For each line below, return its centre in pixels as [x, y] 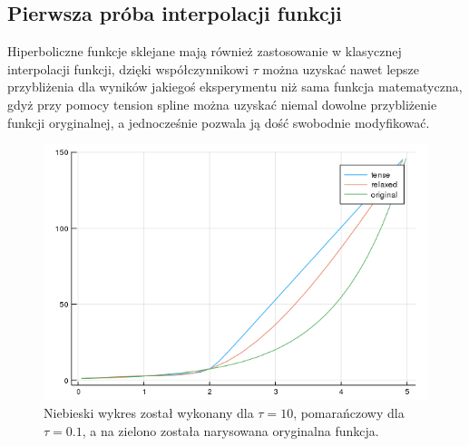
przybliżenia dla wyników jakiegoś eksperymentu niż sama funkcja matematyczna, [235, 87]
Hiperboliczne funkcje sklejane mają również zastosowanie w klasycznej [205, 51]
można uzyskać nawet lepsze [341, 68]
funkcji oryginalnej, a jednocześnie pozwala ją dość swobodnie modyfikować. [219, 122]
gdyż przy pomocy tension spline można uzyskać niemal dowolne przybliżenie [222, 104]
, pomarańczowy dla [349, 413]
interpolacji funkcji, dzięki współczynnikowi [128, 68]
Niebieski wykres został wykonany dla [149, 413]
